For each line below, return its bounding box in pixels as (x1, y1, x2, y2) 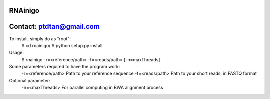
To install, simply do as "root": (9, 35, 71, 42)
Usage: (9, 50, 24, 56)
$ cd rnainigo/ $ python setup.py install (21, 42, 103, 48)
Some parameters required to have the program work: (9, 64, 120, 70)
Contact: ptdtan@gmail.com (9, 22, 100, 31)
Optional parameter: (9, 77, 51, 83)
